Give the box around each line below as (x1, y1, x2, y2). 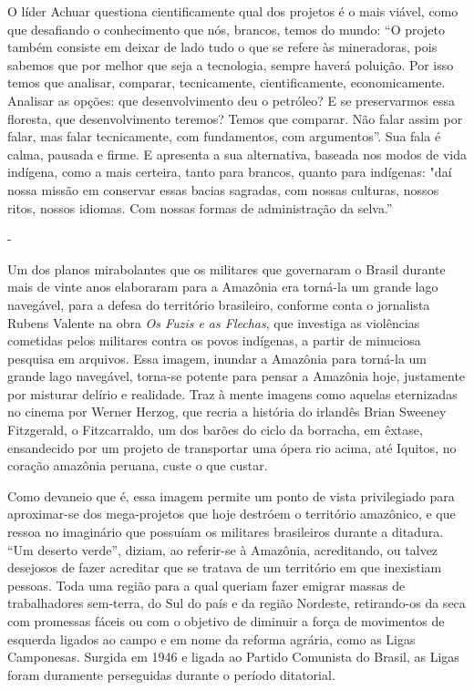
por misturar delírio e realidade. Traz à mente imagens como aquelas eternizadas (7, 384, 458, 403)
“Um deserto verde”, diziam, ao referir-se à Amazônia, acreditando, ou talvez (7, 540, 438, 559)
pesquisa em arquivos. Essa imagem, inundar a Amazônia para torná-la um (7, 348, 428, 367)
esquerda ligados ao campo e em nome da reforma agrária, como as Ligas (7, 629, 416, 648)
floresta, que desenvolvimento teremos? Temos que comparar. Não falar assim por (7, 108, 463, 128)
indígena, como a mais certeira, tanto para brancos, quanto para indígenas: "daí (7, 162, 452, 181)
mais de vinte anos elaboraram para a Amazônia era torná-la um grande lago (7, 277, 438, 296)
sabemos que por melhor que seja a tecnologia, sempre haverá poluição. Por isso (7, 55, 454, 74)
